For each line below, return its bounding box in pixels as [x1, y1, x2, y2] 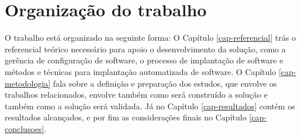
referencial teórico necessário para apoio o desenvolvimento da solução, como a [5, 42, 286, 55]
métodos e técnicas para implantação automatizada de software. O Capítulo [5, 65, 276, 77]
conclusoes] [5, 122, 44, 134]
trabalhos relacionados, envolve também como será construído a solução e [5, 88, 268, 101]
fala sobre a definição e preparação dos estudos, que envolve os [53, 77, 277, 89]
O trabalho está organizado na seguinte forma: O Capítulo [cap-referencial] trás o [5, 31, 296, 44]
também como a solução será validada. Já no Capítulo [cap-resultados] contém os [5, 99, 295, 112]
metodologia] [5, 77, 51, 89]
